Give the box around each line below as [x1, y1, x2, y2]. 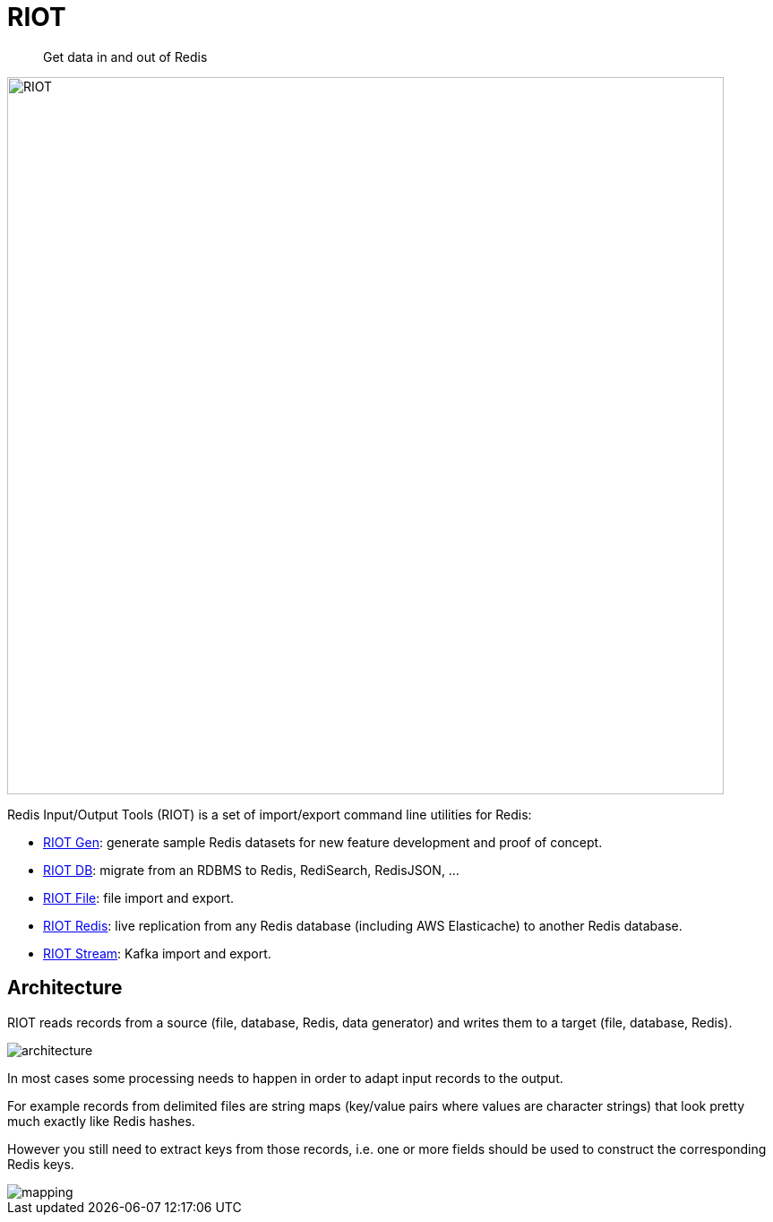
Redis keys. [7, 1156, 74, 1172]
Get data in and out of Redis [43, 48, 208, 65]
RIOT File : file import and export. [43, 889, 235, 906]
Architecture [7, 976, 123, 1000]
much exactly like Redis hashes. [7, 1113, 195, 1129]
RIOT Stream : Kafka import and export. [43, 945, 271, 961]
